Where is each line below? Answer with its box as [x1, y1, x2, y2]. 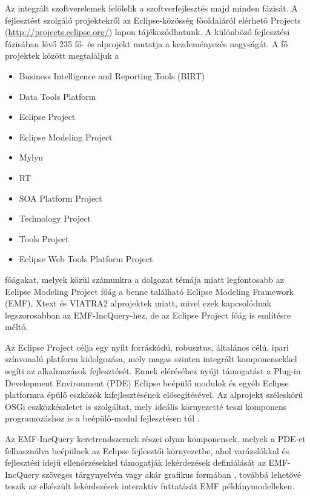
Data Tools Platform [19, 90, 96, 102]
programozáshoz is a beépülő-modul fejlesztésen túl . [5, 412, 200, 425]
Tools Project [19, 232, 69, 245]
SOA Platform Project [19, 191, 102, 204]
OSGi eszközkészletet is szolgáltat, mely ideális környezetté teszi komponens [5, 400, 287, 412]
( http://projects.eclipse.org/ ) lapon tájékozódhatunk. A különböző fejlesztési [5, 25, 290, 38]
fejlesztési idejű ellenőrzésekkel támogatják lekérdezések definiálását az [5, 456, 266, 469]
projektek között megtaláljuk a [5, 49, 119, 62]
